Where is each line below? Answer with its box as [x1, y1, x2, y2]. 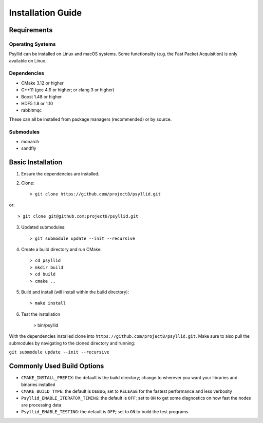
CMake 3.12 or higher [21, 80, 64, 86]
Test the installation [21, 311, 60, 317]
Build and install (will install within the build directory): [21, 289, 129, 295]
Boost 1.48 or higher [21, 94, 62, 99]
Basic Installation [9, 158, 63, 167]
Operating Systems [9, 40, 56, 47]
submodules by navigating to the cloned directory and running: [9, 340, 135, 346]
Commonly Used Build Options [9, 362, 104, 370]
